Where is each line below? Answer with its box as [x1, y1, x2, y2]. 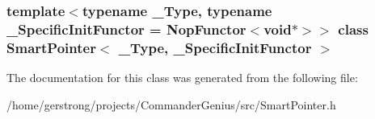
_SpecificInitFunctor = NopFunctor [6, 18, 246, 39]
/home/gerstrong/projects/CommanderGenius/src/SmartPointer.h [6, 96, 336, 113]
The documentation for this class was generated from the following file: [6, 69, 358, 86]
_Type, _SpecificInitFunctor [118, 37, 312, 57]
